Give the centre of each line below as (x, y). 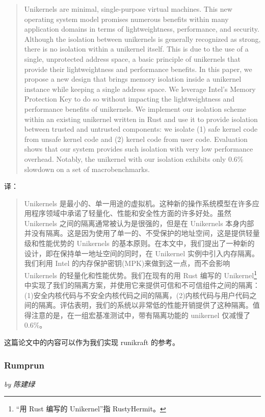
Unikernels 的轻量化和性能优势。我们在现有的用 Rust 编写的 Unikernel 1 (141, 274)
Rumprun (24, 365)
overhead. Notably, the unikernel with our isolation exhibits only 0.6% (134, 158)
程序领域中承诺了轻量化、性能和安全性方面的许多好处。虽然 (131, 213)
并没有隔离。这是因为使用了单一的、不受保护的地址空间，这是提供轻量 (142, 233)
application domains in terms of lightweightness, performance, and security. (142, 29)
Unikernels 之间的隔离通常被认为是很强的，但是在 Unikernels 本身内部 (139, 223)
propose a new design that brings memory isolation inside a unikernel (133, 79)
